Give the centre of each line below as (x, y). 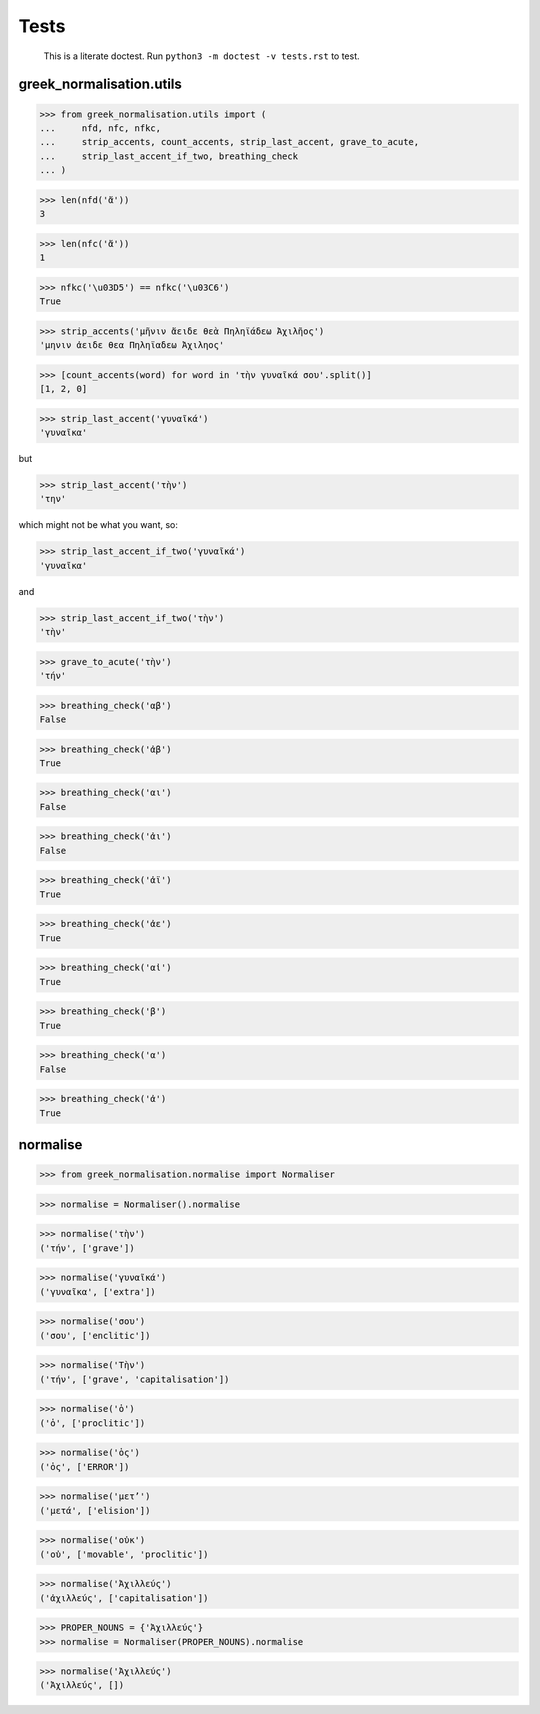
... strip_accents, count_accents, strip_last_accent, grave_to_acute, (229, 142)
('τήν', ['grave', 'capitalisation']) (134, 1379)
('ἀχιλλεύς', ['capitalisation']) (124, 1598)
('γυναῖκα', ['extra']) (98, 1291)
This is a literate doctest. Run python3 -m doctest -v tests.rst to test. (201, 56)
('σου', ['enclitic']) (95, 1335)
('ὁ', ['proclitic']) (92, 1423)
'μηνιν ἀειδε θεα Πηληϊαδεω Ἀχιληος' (132, 344)
